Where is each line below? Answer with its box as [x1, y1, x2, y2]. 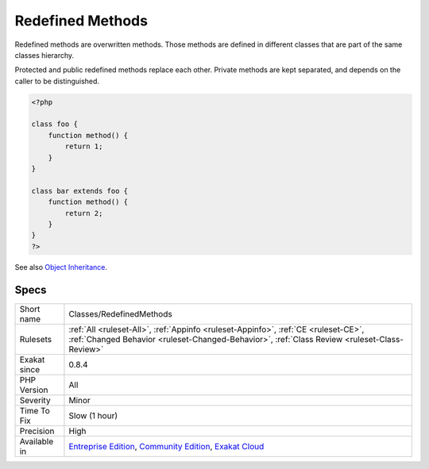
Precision [19, 425, 55, 436]
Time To [19, 405, 51, 416]
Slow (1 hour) [68, 409, 118, 421]
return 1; [64, 142, 103, 151]
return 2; [64, 209, 103, 217]
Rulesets [19, 333, 52, 344]
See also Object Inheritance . [14, 262, 107, 271]
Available [19, 436, 54, 447]
